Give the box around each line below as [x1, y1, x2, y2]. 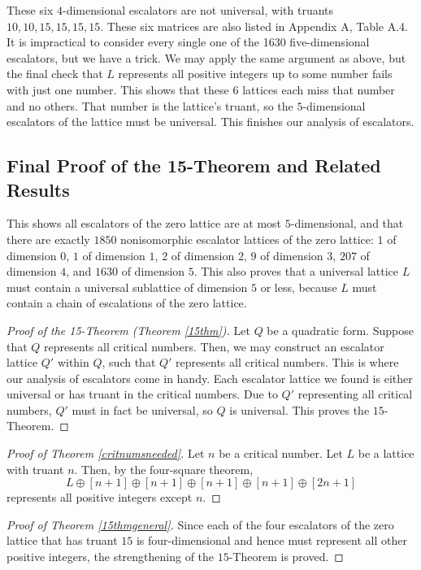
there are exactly [7, 230, 90, 247]
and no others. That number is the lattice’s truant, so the [7, 97, 293, 114]
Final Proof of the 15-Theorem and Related [7, 153, 381, 178]
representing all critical [297, 385, 413, 402]
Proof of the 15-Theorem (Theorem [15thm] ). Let [7, 321, 250, 338]
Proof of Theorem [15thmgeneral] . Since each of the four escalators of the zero [7, 516, 394, 533]
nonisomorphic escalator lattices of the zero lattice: [120, 230, 374, 247]
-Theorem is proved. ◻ [228, 548, 344, 565]
